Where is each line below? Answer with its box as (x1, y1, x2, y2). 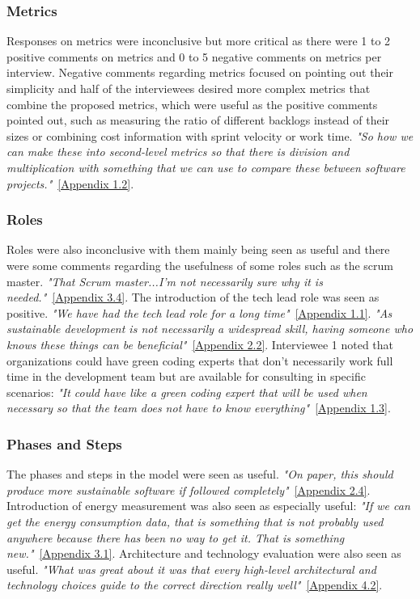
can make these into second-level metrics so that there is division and (6, 143, 350, 160)
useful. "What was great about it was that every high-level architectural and (6, 560, 376, 577)
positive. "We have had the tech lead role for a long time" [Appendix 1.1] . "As (6, 304, 392, 321)
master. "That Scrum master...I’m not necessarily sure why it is (6, 272, 323, 289)
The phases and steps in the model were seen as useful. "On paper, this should (6, 466, 393, 483)
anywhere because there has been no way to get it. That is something (6, 529, 345, 546)
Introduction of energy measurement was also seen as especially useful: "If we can (6, 497, 410, 514)
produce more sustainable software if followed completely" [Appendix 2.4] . (6, 481, 371, 498)
